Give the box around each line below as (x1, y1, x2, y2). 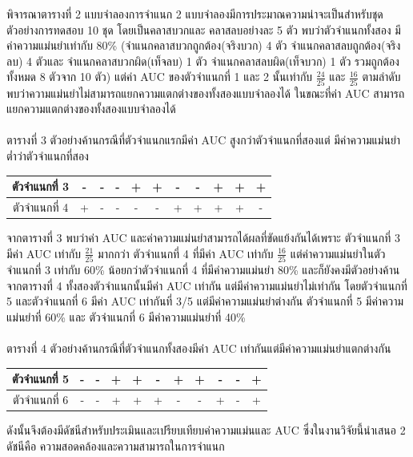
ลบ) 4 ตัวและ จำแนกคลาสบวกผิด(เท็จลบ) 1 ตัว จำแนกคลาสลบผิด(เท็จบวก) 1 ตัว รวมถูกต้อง (6, 52, 399, 69)
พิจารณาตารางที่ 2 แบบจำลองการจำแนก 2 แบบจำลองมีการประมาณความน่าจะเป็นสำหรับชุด (6, 6, 383, 22)
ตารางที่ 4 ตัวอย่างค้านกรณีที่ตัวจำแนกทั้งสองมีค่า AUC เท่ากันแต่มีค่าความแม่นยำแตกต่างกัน (6, 339, 391, 356)
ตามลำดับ (362, 68, 401, 85)
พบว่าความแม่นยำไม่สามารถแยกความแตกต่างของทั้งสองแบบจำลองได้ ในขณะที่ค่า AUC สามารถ (6, 84, 405, 101)
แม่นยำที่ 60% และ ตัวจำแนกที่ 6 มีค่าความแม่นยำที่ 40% (6, 308, 246, 325)
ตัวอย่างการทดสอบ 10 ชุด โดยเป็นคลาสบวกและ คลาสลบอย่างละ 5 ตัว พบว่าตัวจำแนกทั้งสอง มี (6, 21, 401, 38)
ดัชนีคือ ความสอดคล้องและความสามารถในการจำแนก (6, 437, 225, 454)
